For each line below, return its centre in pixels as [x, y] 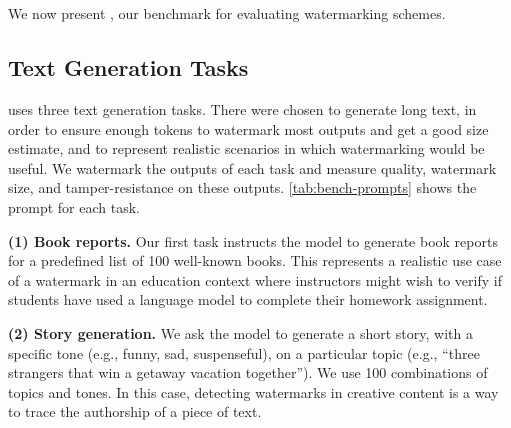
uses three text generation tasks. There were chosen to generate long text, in [242, 108]
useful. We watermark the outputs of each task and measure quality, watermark [252, 167]
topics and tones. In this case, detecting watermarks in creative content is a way [253, 391]
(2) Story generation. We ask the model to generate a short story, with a [240, 332]
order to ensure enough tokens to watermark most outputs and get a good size [248, 128]
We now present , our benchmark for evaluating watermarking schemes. [227, 13]
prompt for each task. [74, 206]
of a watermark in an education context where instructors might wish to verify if [255, 279]
